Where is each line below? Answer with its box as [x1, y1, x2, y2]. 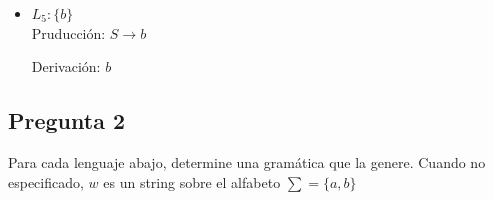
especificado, [8, 171, 84, 192]
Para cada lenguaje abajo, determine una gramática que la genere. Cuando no [8, 151, 486, 172]
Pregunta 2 [8, 105, 126, 136]
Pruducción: [31, 22, 106, 43]
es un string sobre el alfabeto [103, 171, 281, 192]
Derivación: [31, 56, 101, 77]
